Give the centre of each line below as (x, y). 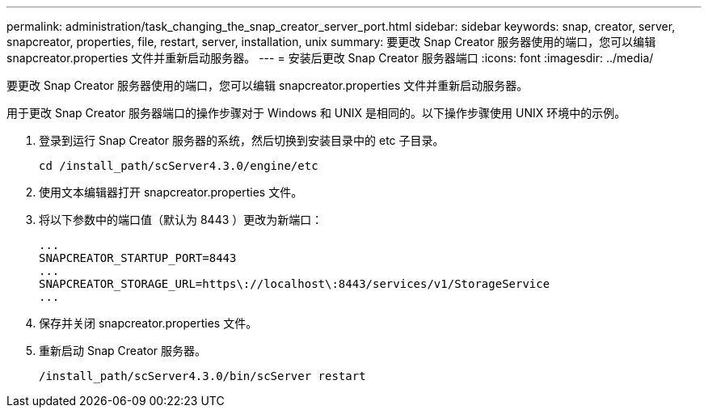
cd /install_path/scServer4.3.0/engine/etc (179, 166)
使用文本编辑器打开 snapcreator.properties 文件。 (171, 192)
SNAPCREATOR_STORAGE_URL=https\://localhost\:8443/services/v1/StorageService (295, 284)
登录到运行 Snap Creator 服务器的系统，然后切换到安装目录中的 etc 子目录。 (242, 140)
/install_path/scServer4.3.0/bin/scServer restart (202, 376)
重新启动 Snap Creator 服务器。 (123, 351)
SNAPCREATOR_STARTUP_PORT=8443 (138, 258)
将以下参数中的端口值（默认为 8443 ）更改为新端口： (181, 220)
